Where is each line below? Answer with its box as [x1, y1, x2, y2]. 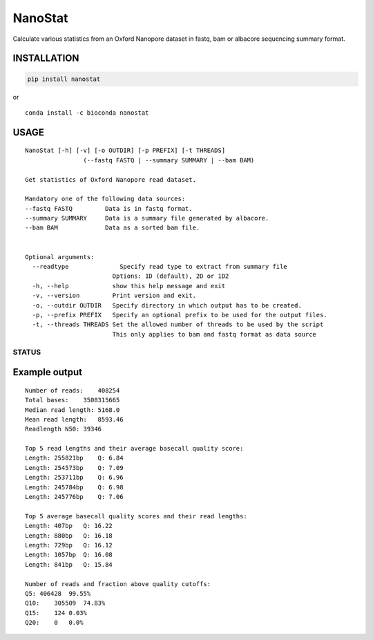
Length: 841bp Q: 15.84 [25, 561, 113, 568]
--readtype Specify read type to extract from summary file [32, 263, 287, 271]
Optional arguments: [25, 253, 95, 261]
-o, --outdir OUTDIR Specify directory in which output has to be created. [32, 301, 302, 309]
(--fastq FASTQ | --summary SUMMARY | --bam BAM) [83, 156, 255, 164]
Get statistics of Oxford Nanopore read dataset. [25, 176, 197, 183]
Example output [12, 366, 83, 378]
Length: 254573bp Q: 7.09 [25, 464, 124, 471]
